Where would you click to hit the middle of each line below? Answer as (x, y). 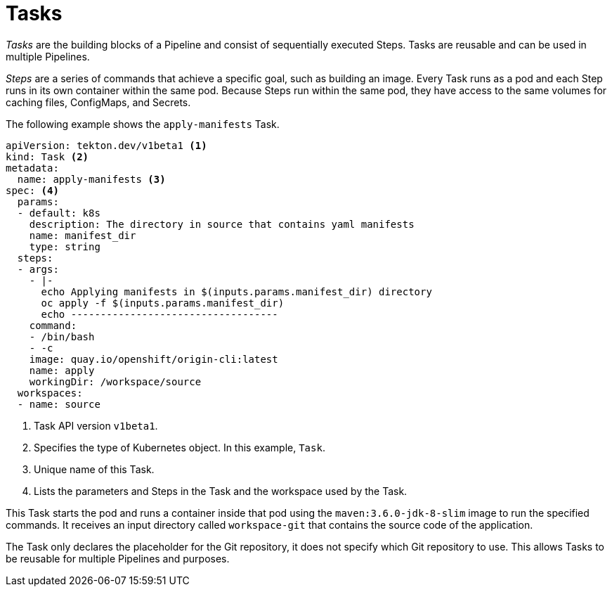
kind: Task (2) (47, 156)
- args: (38, 269)
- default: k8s (59, 213)
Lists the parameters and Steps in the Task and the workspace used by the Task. (221, 491)
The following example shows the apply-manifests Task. (143, 124)
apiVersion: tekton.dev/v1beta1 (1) (106, 145)
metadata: (32, 168)
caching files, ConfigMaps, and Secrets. (98, 102)
